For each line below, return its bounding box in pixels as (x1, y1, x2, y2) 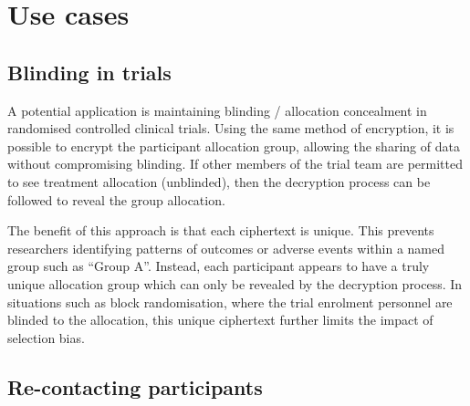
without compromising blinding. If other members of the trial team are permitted (7, 154, 463, 173)
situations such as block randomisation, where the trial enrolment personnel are (7, 292, 453, 311)
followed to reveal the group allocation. (7, 190, 225, 209)
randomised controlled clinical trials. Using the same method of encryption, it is (7, 119, 454, 138)
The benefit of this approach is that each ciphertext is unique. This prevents (7, 221, 434, 240)
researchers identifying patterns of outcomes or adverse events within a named (7, 238, 444, 257)
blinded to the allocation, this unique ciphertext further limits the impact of (7, 310, 433, 329)
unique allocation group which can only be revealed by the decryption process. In (7, 274, 463, 293)
